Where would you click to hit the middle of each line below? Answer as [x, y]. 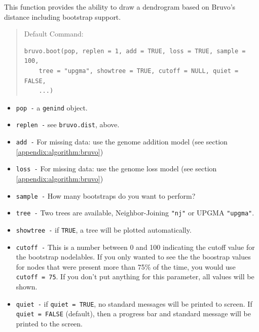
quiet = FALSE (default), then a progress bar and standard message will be [133, 313]
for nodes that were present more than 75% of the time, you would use [126, 266]
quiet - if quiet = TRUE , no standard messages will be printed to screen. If [134, 303]
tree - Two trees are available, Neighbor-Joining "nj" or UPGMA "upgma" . [135, 213]
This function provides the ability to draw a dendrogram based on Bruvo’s [120, 7]
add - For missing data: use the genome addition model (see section [122, 142]
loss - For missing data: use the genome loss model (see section [116, 169]
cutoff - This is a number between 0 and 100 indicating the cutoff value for [135, 247]
